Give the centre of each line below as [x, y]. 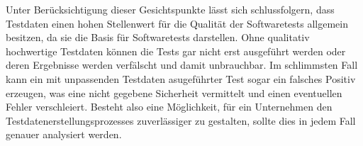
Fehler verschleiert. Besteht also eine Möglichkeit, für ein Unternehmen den [169, 107]
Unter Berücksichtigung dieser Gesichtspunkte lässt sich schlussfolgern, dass [170, 9]
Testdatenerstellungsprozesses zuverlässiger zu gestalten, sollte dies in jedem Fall [181, 120]
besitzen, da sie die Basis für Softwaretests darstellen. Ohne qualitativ [158, 37]
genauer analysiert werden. [64, 134]
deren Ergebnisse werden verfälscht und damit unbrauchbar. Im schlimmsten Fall [182, 65]
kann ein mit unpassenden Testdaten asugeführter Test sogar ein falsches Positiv [181, 78]
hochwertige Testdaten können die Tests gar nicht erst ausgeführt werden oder [176, 51]
